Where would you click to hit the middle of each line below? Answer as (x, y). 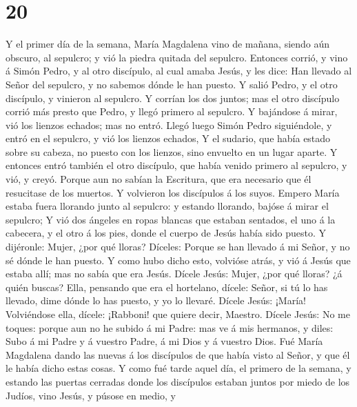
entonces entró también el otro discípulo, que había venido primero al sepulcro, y (176, 165)
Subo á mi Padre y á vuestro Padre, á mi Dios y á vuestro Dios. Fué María (164, 341)
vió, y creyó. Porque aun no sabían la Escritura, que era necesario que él (159, 179)
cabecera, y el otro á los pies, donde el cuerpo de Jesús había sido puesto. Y (166, 233)
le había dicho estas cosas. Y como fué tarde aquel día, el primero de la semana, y (178, 368)
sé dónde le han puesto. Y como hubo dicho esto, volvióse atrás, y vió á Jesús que (178, 260)
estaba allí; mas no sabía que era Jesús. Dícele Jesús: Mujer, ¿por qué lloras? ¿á (174, 274)
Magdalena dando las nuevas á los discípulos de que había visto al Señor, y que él (178, 354)
